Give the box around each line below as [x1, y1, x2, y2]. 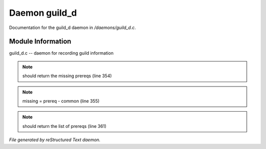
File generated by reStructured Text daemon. [9, 137, 100, 143]
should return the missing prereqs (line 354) [22, 73, 112, 79]
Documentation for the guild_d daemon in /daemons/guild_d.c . [9, 25, 136, 30]
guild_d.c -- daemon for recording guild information [9, 50, 114, 56]
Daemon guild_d [9, 7, 77, 18]
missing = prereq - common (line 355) [22, 98, 100, 104]
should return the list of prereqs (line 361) [22, 123, 107, 129]
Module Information [9, 37, 71, 46]
